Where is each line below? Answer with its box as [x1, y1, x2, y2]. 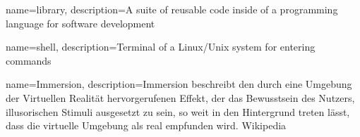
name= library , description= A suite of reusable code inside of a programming [6, 2, 338, 16]
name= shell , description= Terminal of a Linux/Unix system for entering [6, 39, 316, 54]
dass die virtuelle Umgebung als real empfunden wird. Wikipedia [6, 118, 287, 133]
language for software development [6, 15, 155, 30]
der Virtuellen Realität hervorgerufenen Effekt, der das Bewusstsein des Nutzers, [6, 90, 355, 105]
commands [6, 53, 52, 67]
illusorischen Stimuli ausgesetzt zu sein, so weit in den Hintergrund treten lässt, [6, 104, 350, 119]
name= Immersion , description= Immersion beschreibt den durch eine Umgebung [6, 77, 352, 91]
